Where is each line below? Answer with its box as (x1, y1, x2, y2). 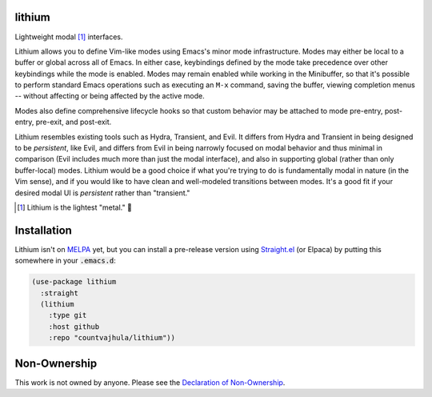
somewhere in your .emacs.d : (14, 256, 116, 266)
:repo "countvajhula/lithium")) (48, 333, 176, 343)
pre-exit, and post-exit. (35, 117, 112, 127)
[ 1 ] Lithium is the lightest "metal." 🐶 (17, 203, 132, 212)
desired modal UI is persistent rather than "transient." (14, 188, 190, 198)
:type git (48, 311, 87, 320)
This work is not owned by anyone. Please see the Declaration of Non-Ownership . (14, 377, 286, 387)
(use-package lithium (31, 277, 117, 287)
